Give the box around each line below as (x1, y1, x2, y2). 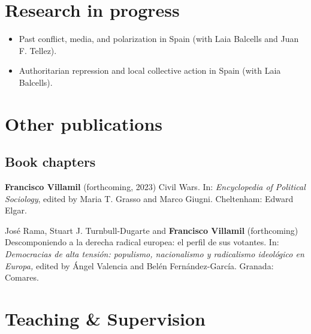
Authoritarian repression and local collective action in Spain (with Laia (19, 64, 281, 77)
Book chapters (5, 152, 96, 171)
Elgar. (5, 204, 27, 216)
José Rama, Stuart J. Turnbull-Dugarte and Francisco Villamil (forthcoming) (5, 224, 298, 236)
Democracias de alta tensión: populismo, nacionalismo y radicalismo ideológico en (5, 248, 304, 260)
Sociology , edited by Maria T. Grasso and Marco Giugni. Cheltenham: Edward (5, 192, 294, 204)
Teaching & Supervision (5, 306, 206, 331)
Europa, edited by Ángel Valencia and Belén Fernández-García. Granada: (5, 259, 274, 272)
